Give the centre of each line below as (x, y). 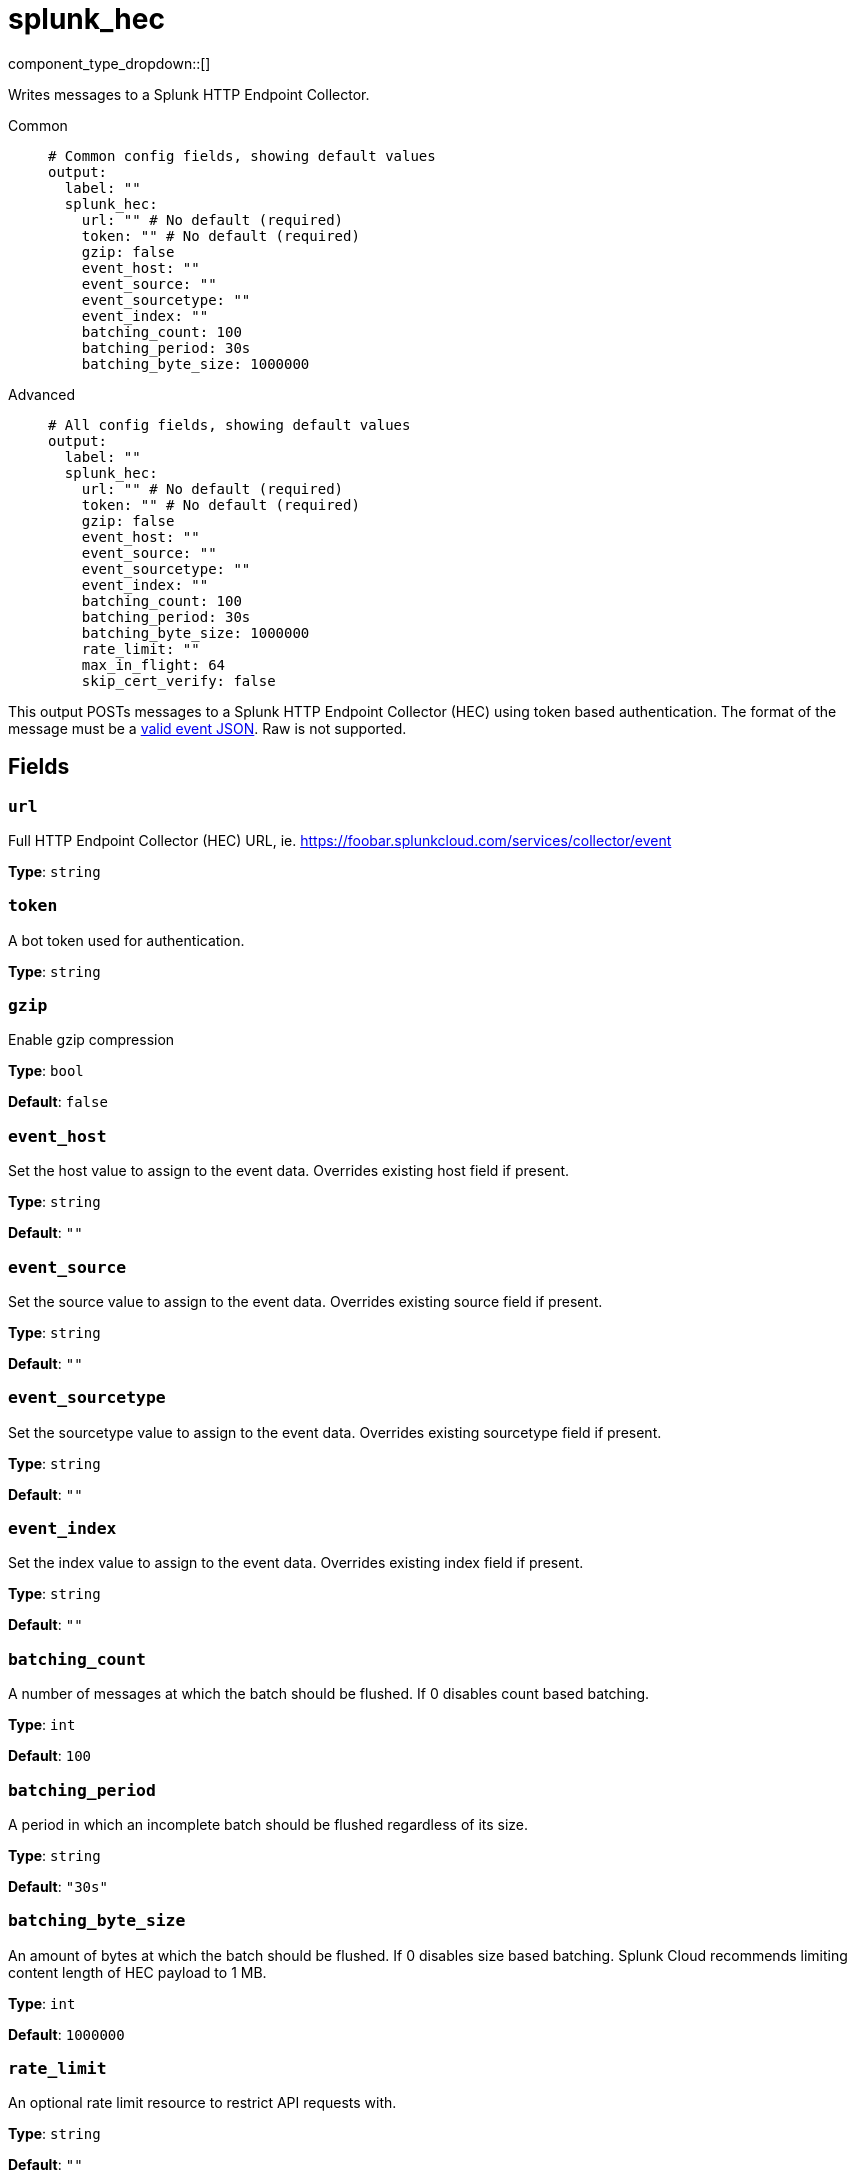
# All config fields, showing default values (229, 424)
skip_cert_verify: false (178, 680)
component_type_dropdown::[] (109, 63)
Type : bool (46, 1071)
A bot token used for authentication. (126, 940)
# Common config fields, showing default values (242, 155)
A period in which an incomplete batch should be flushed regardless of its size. (268, 1824)
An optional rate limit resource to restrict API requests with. (202, 2103)
